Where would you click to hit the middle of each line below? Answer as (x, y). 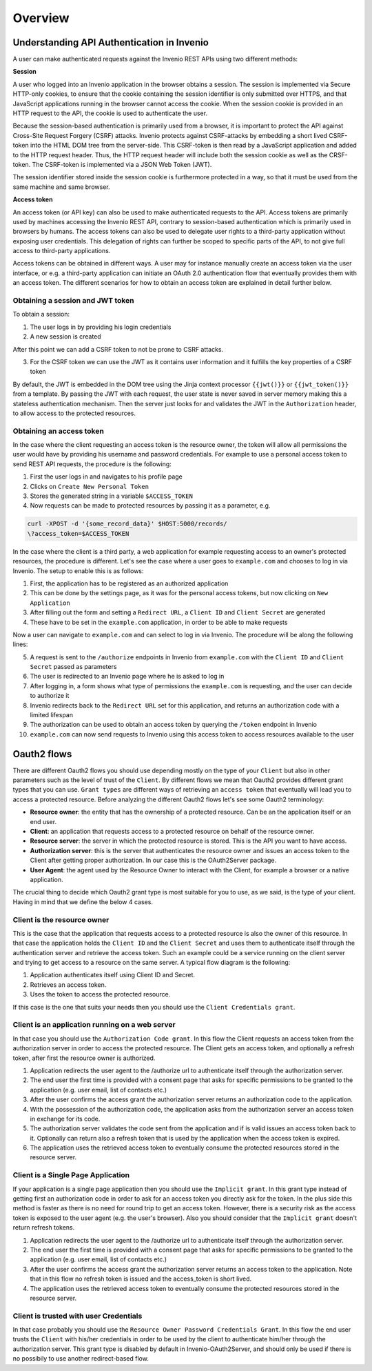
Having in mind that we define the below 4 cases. (83, 902)
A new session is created (65, 337)
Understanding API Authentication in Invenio (111, 42)
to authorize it (50, 696)
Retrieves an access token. (68, 984)
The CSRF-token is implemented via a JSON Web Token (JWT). (122, 164)
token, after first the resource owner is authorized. (84, 1058)
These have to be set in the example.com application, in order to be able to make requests (159, 622)
